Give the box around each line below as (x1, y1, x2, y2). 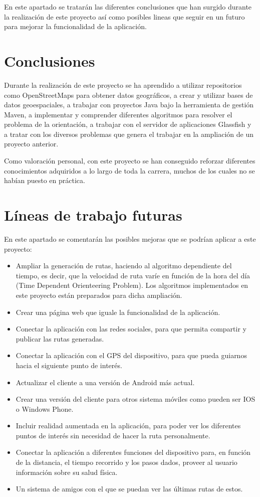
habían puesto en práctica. (4, 175, 85, 186)
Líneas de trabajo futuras (4, 205, 182, 225)
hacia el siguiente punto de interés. (16, 360, 122, 370)
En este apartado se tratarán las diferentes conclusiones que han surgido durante (4, 2, 252, 12)
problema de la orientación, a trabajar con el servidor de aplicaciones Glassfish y (4, 119, 251, 129)
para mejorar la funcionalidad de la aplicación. (4, 21, 147, 32)
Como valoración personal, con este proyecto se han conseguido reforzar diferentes (4, 155, 255, 166)
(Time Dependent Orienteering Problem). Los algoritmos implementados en (16, 280, 248, 290)
